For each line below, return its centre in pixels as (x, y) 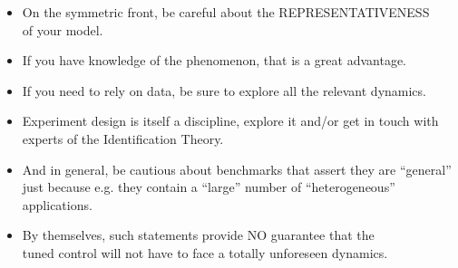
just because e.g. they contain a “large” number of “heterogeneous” (209, 187)
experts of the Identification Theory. (123, 138)
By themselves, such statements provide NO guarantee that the (198, 235)
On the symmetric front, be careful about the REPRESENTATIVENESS (226, 12)
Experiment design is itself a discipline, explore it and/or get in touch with (230, 121)
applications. (57, 204)
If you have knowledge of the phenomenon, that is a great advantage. (214, 60)
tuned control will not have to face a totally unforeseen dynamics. (205, 252)
